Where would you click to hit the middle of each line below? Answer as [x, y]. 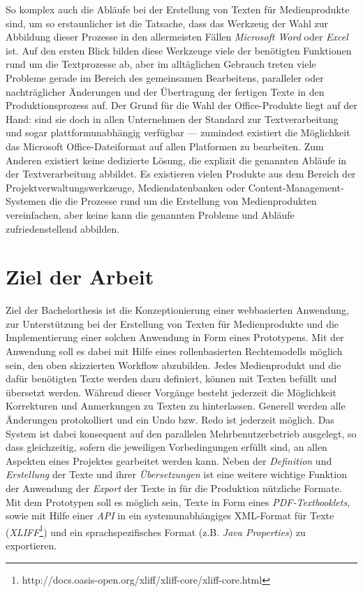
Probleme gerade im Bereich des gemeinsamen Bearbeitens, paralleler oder [165, 77]
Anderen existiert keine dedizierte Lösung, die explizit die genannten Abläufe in [176, 160]
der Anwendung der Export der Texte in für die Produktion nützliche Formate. [174, 488]
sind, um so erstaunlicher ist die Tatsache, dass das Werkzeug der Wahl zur [167, 23]
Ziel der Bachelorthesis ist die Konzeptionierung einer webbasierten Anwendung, [177, 310]
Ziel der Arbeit [80, 276]
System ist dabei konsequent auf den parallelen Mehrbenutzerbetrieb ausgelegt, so [181, 433]
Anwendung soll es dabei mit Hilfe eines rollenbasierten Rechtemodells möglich [174, 351]
